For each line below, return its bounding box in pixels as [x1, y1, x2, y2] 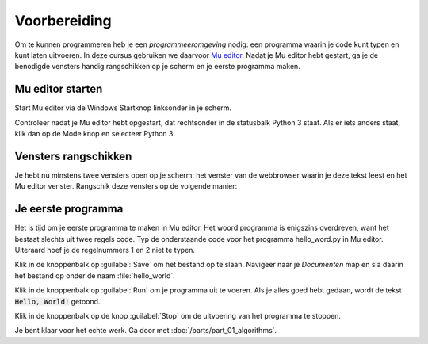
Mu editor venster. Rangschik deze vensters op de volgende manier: [14, 182, 238, 191]
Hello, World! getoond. [14, 296, 101, 306]
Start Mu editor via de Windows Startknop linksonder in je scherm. [14, 103, 232, 113]
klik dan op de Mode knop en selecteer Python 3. [14, 129, 176, 139]
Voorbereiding [14, 12, 113, 29]
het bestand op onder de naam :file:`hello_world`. [14, 270, 176, 281]
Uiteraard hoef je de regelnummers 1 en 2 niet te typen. [14, 246, 196, 254]
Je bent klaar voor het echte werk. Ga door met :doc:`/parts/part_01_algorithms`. [14, 326, 277, 335]
